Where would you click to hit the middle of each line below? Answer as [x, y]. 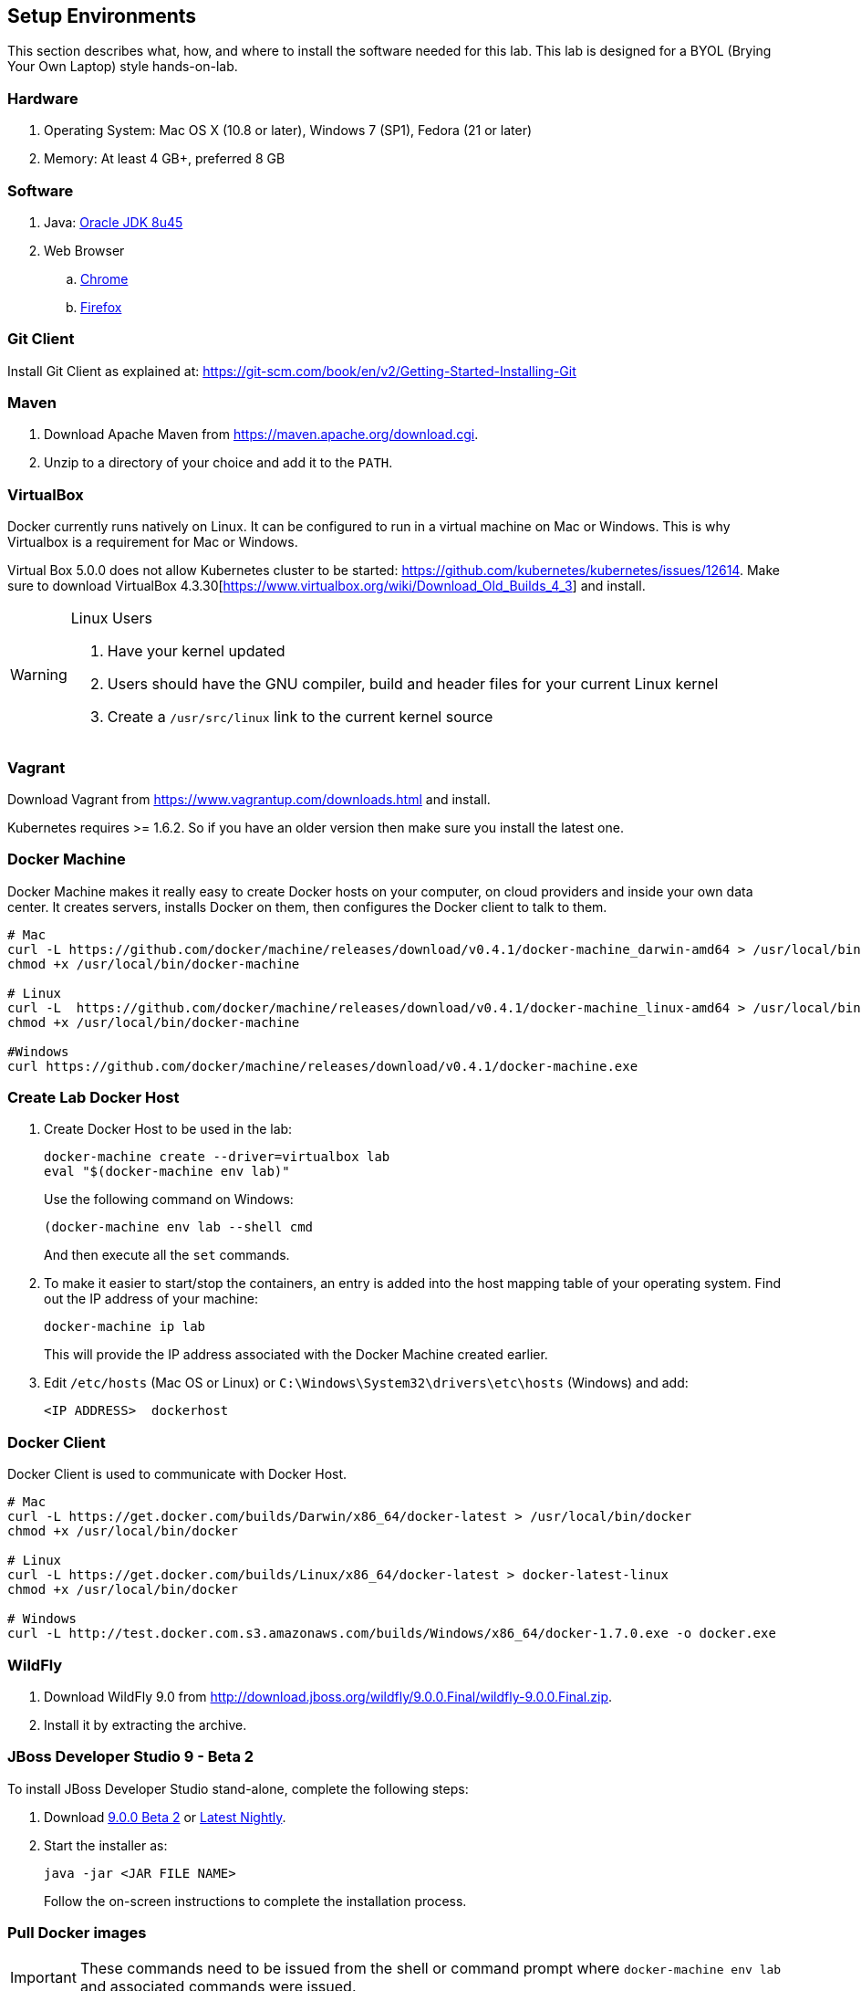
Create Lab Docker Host [93, 1098]
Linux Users [112, 618]
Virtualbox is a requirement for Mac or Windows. [153, 542]
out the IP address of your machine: [151, 1299]
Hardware [43, 98]
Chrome [104, 278]
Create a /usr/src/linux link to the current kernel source [300, 717]
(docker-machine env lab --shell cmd [179, 1227]
